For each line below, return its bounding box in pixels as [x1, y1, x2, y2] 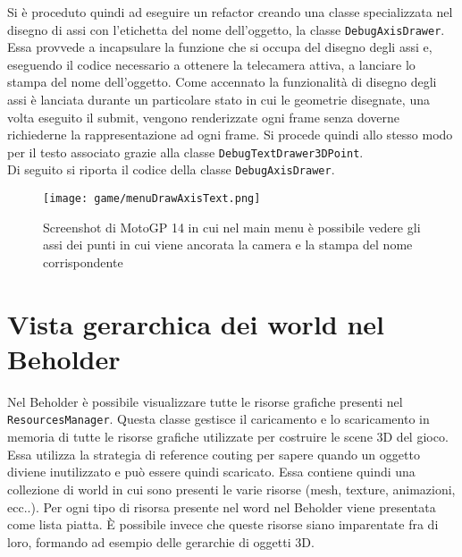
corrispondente [43, 252, 123, 271]
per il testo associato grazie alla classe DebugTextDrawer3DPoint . [7, 142, 364, 161]
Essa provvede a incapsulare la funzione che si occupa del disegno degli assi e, [7, 38, 433, 56]
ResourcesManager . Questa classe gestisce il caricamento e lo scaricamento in [7, 409, 430, 428]
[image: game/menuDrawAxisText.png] [43, 192, 261, 206]
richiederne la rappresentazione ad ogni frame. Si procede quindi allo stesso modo [7, 125, 453, 144]
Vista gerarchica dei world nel [7, 305, 385, 342]
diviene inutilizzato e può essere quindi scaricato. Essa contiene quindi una [7, 462, 416, 481]
